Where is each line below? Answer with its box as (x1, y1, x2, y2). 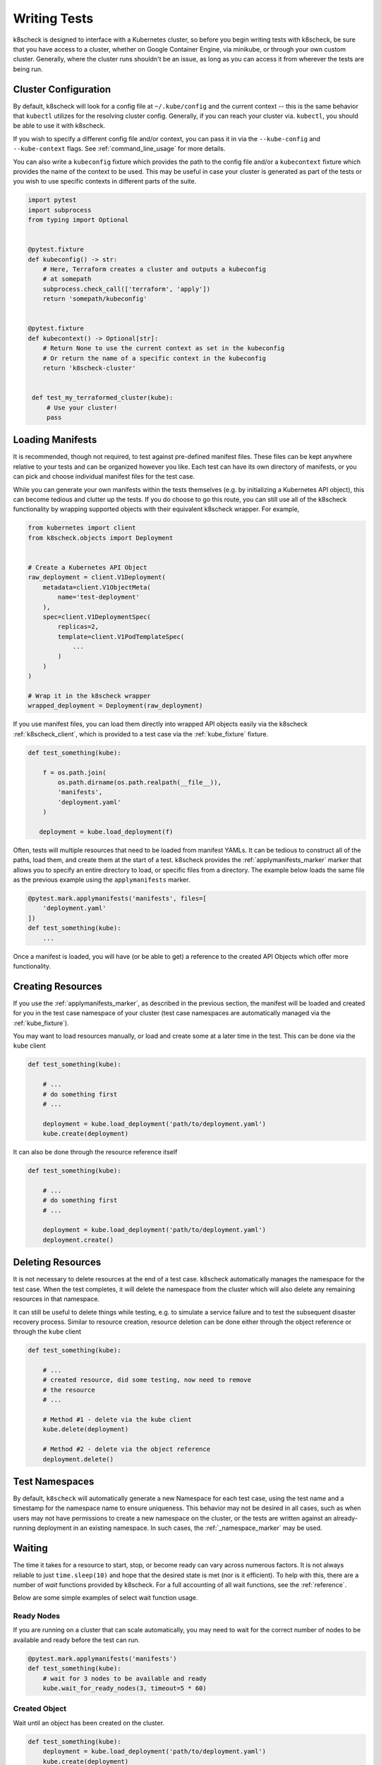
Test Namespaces (13, 1476, 95, 1488)
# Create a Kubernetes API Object (28, 563, 147, 571)
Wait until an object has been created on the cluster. (13, 1718, 165, 1727)
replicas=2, (57, 623, 99, 631)
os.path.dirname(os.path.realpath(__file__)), (57, 778, 222, 786)
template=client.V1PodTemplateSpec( (57, 633, 185, 640)
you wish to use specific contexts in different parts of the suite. (13, 177, 197, 186)
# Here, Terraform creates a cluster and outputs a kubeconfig (42, 265, 267, 273)
